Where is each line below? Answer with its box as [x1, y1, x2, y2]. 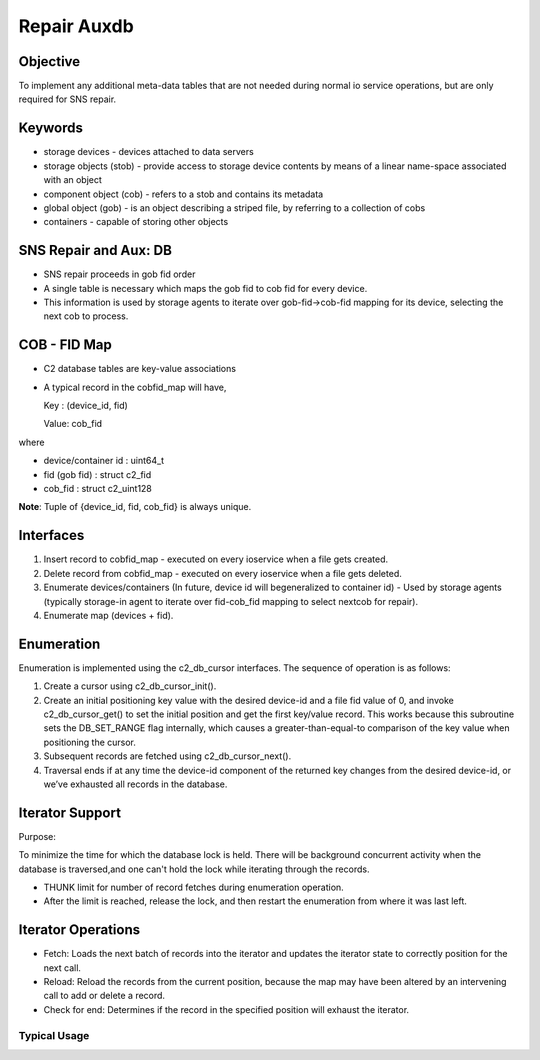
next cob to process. [43, 310, 129, 322]
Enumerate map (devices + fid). [43, 609, 174, 621]
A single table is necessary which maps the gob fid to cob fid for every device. [43, 282, 368, 294]
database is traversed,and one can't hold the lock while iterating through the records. [18, 863, 370, 875]
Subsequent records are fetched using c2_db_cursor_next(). [43, 750, 292, 762]
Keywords [18, 120, 84, 137]
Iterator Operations [18, 921, 141, 939]
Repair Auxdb [18, 15, 134, 37]
